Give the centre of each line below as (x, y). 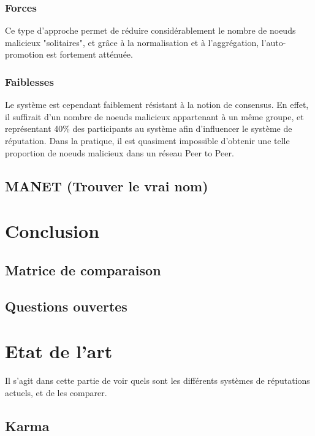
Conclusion (52, 231)
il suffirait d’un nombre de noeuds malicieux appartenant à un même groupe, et (154, 116)
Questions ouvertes (66, 306)
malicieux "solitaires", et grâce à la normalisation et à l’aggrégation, (132, 42)
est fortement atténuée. (89, 54)
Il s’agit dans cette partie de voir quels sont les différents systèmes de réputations (157, 381)
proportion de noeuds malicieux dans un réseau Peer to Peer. (120, 152)
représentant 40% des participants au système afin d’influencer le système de (149, 128)
